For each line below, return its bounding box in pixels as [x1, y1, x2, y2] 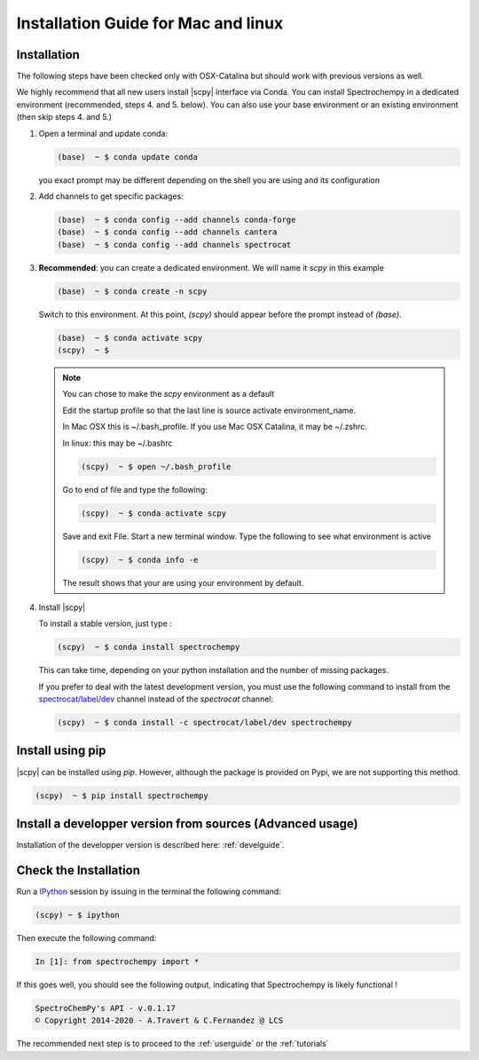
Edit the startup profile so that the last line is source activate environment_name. [62, 405, 357, 415]
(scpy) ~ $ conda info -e [81, 555, 199, 565]
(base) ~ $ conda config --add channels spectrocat [57, 240, 292, 249]
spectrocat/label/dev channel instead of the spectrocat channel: [38, 693, 274, 705]
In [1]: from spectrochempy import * [35, 956, 200, 967]
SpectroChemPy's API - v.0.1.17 [35, 1003, 177, 1013]
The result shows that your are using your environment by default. [62, 577, 304, 588]
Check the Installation [16, 862, 141, 878]
